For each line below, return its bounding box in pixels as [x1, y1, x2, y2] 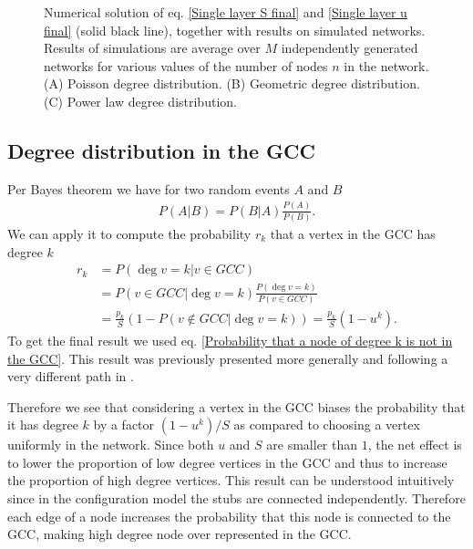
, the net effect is [367, 435, 462, 454]
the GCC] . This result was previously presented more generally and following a [7, 348, 448, 368]
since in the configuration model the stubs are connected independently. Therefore [7, 489, 466, 508]
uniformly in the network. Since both [7, 435, 214, 454]
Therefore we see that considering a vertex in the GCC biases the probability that [7, 397, 466, 416]
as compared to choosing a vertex [233, 415, 420, 434]
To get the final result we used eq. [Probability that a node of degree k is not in [7, 330, 453, 349]
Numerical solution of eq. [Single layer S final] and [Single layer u [44, 3, 407, 21]
